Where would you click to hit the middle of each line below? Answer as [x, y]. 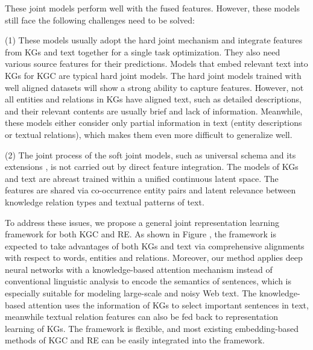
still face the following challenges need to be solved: [100, 20]
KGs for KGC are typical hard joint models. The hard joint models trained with [153, 75]
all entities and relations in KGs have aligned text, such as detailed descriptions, [153, 99]
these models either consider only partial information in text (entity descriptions [153, 123]
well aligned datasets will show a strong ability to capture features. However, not [154, 87]
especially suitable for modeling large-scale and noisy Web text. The [131, 293]
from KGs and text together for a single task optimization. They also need [143, 52]
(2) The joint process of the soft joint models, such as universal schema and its [150, 155]
